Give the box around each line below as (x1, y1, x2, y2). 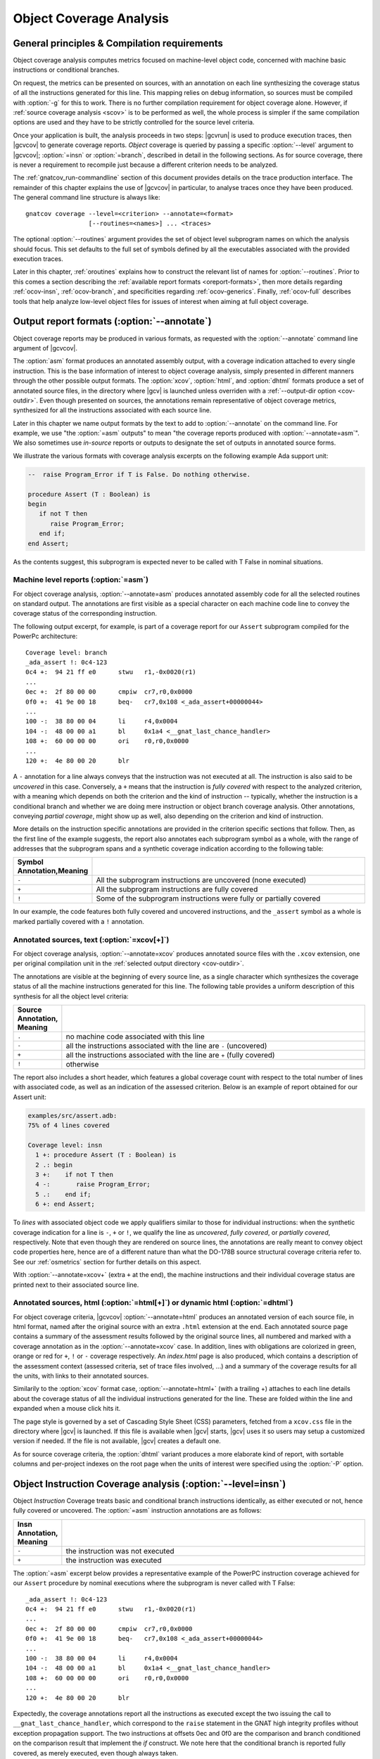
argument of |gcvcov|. (13, 343, 77, 352)
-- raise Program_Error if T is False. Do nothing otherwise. (27, 470, 251, 478)
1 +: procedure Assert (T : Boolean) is (35, 1151, 177, 1159)
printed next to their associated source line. (13, 1281, 139, 1289)
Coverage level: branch (25, 648, 108, 656)
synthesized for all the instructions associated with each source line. (13, 406, 212, 414)
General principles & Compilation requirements (13, 37, 223, 49)
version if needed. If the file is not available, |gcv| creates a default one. (13, 1437, 221, 1445)
